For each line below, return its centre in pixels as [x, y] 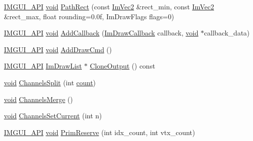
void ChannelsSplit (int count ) [50, 82]
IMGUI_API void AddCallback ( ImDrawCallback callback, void [101, 33]
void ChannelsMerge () [38, 99]
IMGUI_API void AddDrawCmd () [58, 49]
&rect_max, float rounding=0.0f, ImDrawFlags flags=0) [89, 16]
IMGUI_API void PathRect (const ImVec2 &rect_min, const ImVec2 [109, 6]
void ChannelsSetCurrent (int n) [53, 116]
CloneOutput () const [123, 66]
